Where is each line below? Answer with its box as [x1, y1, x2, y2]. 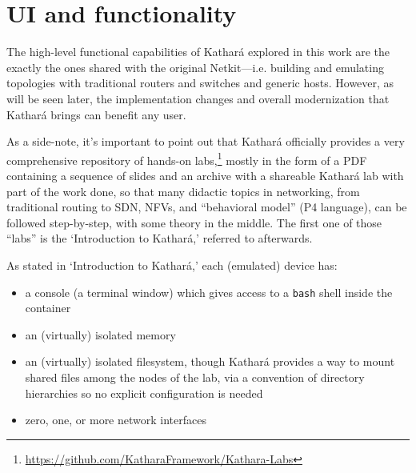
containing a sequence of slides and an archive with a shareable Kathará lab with [6, 166, 404, 183]
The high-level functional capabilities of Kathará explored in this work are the [6, 43, 390, 60]
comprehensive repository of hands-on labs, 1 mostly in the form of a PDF [6, 149, 367, 168]
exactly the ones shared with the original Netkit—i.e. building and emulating [6, 58, 384, 75]
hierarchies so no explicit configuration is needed [25, 384, 263, 401]
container [25, 299, 71, 316]
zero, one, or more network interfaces [25, 411, 206, 428]
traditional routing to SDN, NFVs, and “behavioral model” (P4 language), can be [6, 198, 407, 215]
